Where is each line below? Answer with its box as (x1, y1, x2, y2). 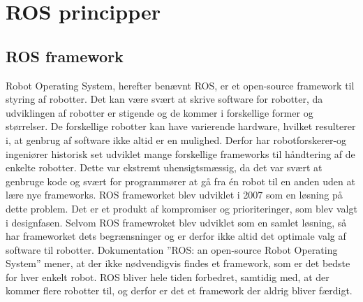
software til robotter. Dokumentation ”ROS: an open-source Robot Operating (6, 242, 338, 257)
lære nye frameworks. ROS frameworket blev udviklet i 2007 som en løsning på (6, 187, 343, 202)
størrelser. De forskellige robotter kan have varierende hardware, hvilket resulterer (6, 119, 356, 134)
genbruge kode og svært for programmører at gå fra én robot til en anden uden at (6, 173, 355, 188)
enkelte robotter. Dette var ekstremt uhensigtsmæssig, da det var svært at (6, 160, 323, 175)
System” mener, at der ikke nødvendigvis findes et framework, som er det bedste (6, 256, 350, 271)
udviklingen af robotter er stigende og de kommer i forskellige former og (6, 105, 313, 120)
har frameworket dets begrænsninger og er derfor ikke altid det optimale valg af (6, 229, 346, 243)
